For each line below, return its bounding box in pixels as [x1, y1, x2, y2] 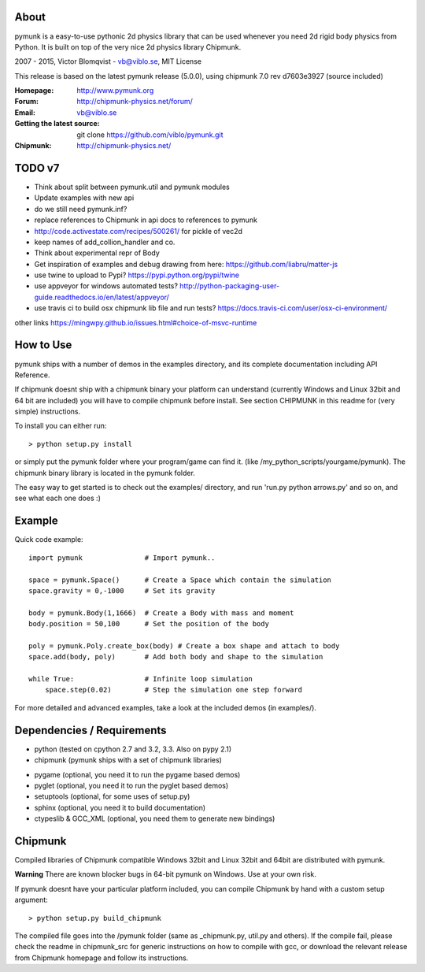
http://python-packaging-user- [179, 281, 280, 291]
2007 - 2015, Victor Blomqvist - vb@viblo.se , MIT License [14, 57, 202, 66]
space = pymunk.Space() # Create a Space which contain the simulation [28, 575, 332, 584]
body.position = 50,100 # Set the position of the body [28, 619, 269, 629]
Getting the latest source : [14, 119, 100, 128]
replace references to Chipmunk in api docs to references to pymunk [34, 215, 257, 224]
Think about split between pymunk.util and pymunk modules [34, 182, 230, 191]
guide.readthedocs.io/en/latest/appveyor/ [34, 292, 169, 302]
